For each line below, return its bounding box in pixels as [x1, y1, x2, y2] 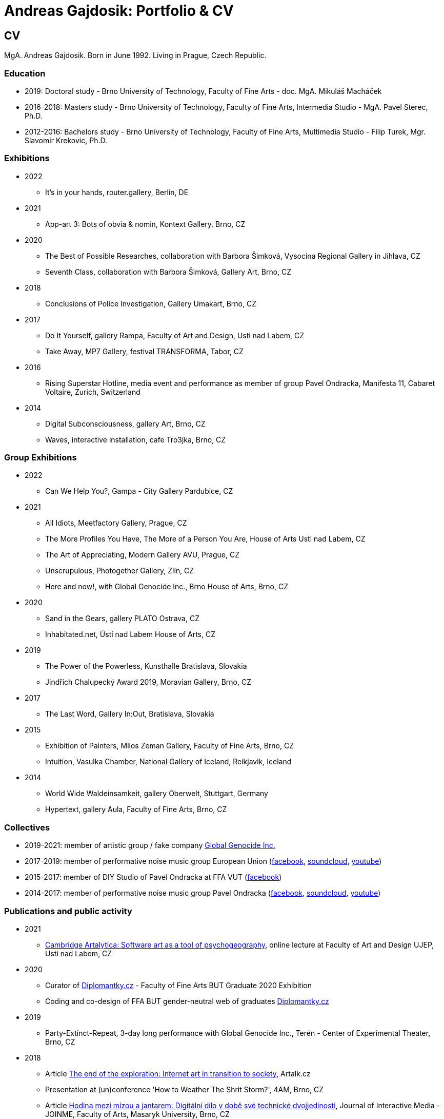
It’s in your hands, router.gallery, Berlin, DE [45, 187, 189, 197]
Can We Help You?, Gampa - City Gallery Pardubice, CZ [45, 487, 233, 496]
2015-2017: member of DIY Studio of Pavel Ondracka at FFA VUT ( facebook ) [25, 873, 282, 882]
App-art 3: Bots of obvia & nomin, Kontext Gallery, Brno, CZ [45, 219, 246, 228]
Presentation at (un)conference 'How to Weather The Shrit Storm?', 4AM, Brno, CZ [45, 1085, 324, 1094]
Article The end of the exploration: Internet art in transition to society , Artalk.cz [45, 1069, 311, 1078]
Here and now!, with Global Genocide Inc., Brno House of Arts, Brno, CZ [45, 582, 288, 591]
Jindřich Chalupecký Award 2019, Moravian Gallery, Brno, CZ [45, 678, 252, 687]
